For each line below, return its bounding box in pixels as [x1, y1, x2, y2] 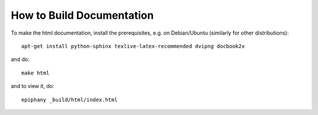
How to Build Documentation [11, 9, 154, 22]
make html [21, 69, 49, 76]
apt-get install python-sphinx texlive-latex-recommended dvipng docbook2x [21, 43, 245, 49]
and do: [11, 56, 29, 63]
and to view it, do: [11, 83, 54, 90]
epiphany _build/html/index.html [21, 96, 118, 103]
